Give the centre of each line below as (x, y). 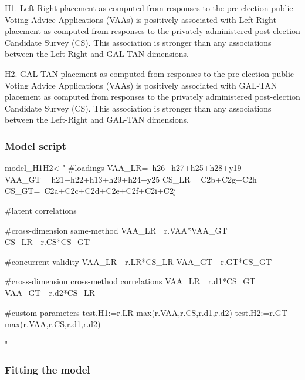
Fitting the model (48, 370)
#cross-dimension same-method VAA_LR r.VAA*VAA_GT (116, 230)
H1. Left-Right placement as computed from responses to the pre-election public (149, 8)
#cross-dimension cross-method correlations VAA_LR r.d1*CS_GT (130, 281)
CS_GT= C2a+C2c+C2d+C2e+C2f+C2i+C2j (91, 191)
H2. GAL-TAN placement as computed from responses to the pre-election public (150, 73)
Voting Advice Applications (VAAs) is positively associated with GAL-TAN (141, 85)
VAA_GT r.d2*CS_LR (50, 292)
